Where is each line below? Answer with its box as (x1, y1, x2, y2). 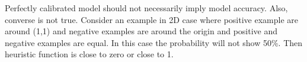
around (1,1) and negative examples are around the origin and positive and (5, 25, 278, 37)
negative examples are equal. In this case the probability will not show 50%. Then (5, 36, 303, 48)
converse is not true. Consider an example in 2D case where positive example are (5, 13, 298, 25)
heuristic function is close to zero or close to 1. (5, 48, 174, 60)
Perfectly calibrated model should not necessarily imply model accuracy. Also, (5, 2, 288, 14)
